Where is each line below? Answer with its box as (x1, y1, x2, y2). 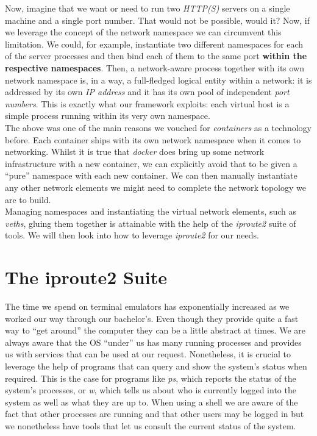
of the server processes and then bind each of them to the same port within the (5, 49, 307, 62)
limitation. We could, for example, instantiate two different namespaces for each (5, 37, 304, 50)
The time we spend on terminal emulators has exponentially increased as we (5, 300, 290, 312)
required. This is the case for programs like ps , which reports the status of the (5, 371, 296, 384)
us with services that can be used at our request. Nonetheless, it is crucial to (5, 348, 291, 360)
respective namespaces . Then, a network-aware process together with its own (5, 61, 305, 74)
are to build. (5, 193, 51, 205)
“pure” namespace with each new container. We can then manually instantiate (5, 169, 297, 182)
